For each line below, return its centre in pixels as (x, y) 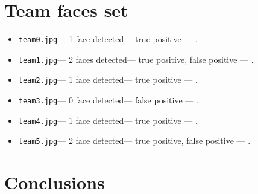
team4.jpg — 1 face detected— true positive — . (108, 120)
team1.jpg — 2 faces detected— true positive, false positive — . (136, 59)
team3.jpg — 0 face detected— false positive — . (109, 100)
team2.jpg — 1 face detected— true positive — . (108, 79)
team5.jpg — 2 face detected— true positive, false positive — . (134, 141)
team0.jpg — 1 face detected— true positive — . (108, 39)
